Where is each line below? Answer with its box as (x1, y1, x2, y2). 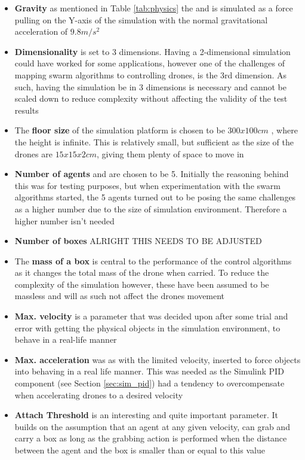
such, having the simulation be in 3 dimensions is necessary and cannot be (14, 80, 286, 93)
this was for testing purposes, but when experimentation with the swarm (14, 179, 281, 191)
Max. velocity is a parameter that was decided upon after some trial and (14, 310, 288, 322)
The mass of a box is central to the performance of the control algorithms (14, 254, 292, 267)
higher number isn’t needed (14, 214, 115, 227)
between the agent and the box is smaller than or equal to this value (14, 444, 265, 456)
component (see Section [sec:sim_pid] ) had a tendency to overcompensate (14, 377, 285, 389)
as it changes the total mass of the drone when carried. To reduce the (14, 266, 269, 279)
